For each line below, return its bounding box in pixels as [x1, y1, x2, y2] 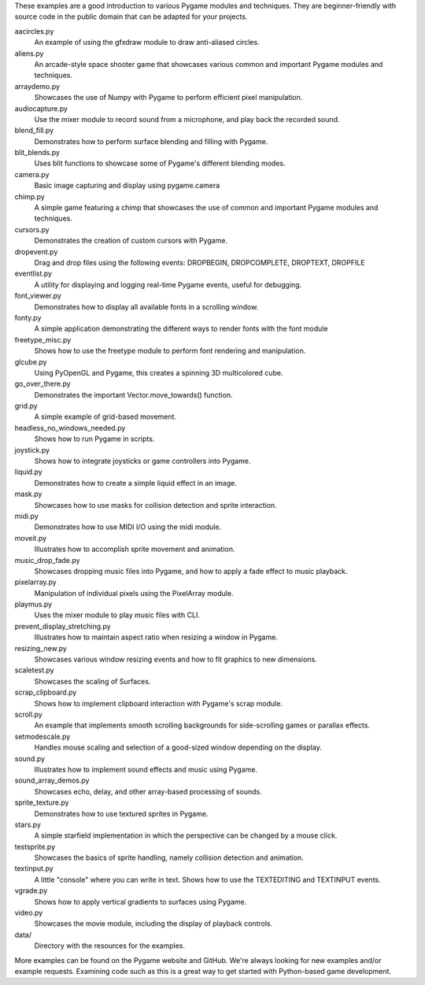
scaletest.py [14, 665, 54, 675]
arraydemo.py [14, 81, 61, 91]
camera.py [14, 169, 50, 179]
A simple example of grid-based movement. [34, 412, 177, 421]
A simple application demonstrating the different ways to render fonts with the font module [34, 324, 328, 334]
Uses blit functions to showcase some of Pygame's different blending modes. [34, 158, 286, 168]
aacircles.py [14, 26, 54, 35]
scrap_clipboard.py [14, 687, 77, 697]
